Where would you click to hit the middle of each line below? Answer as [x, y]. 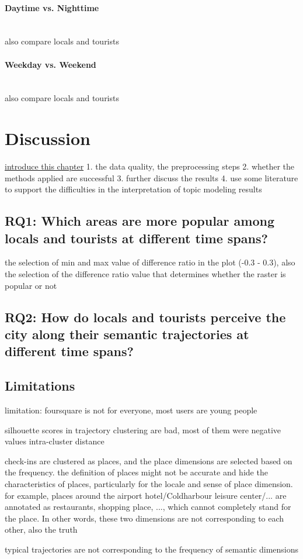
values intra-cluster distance [55, 441]
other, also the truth [41, 529]
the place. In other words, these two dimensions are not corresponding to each [144, 518]
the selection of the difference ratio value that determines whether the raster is [145, 274]
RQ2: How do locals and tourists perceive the [145, 317]
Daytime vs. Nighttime [52, 7]
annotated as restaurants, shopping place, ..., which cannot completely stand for [148, 507]
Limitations [40, 386]
